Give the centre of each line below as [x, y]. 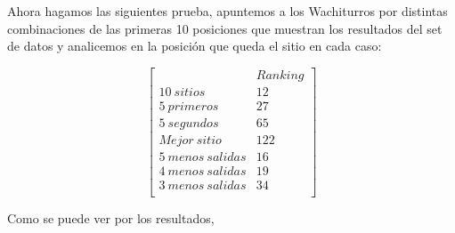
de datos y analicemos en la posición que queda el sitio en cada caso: [195, 46]
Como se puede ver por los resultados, [111, 218]
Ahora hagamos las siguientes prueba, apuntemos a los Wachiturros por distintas [227, 11]
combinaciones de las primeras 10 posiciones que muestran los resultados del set [225, 28]
